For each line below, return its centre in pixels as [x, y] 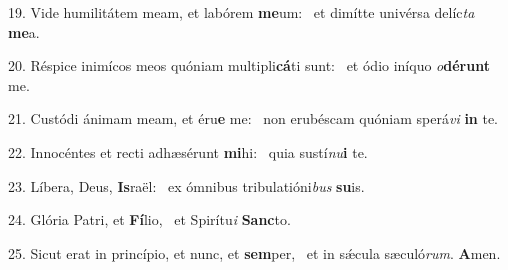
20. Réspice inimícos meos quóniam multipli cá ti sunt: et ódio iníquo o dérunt [249, 65]
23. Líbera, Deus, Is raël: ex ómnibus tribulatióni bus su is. [186, 185]
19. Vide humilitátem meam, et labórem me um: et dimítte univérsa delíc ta [241, 12]
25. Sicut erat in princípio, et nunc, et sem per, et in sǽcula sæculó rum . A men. [254, 252]
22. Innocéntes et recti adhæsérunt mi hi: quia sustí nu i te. [188, 151]
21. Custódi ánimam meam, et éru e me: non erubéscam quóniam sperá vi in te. [253, 118]
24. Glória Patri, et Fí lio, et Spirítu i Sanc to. [149, 219]
